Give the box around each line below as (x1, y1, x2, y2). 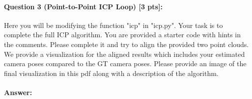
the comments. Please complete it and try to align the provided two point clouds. (4, 39, 249, 49)
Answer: (4, 87, 32, 97)
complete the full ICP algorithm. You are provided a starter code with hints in (4, 29, 241, 40)
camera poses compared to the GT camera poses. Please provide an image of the (4, 58, 247, 69)
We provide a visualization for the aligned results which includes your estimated (4, 49, 245, 59)
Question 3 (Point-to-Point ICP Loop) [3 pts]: (4, 1, 163, 11)
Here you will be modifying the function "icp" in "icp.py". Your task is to (4, 20, 223, 30)
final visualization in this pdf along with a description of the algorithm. (4, 68, 219, 78)
